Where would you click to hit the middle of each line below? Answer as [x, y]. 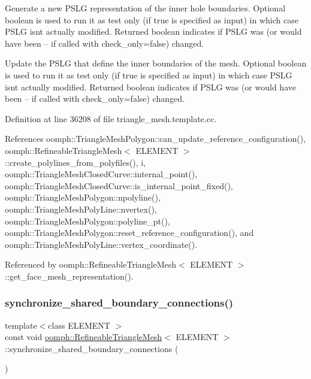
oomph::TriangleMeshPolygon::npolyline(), [83, 197]
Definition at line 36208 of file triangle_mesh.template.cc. [111, 118]
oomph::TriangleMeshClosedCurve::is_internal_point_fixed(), [119, 185]
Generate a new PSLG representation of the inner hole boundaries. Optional [145, 8]
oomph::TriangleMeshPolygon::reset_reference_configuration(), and [129, 233]
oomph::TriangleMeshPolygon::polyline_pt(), [87, 221]
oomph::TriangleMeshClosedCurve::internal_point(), [101, 174]
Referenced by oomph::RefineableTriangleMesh [91, 264]
